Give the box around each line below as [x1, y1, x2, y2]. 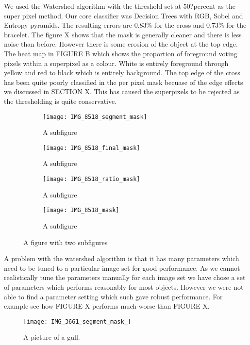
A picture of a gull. [23, 332, 80, 342]
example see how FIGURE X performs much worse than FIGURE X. [4, 301, 210, 311]
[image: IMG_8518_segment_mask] [43, 113, 147, 120]
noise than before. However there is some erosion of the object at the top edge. [4, 39, 238, 49]
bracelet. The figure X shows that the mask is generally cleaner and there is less [4, 29, 242, 39]
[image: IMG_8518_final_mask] [43, 144, 140, 151]
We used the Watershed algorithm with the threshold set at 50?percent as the [4, 1, 235, 11]
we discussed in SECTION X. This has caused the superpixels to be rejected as [4, 86, 240, 97]
